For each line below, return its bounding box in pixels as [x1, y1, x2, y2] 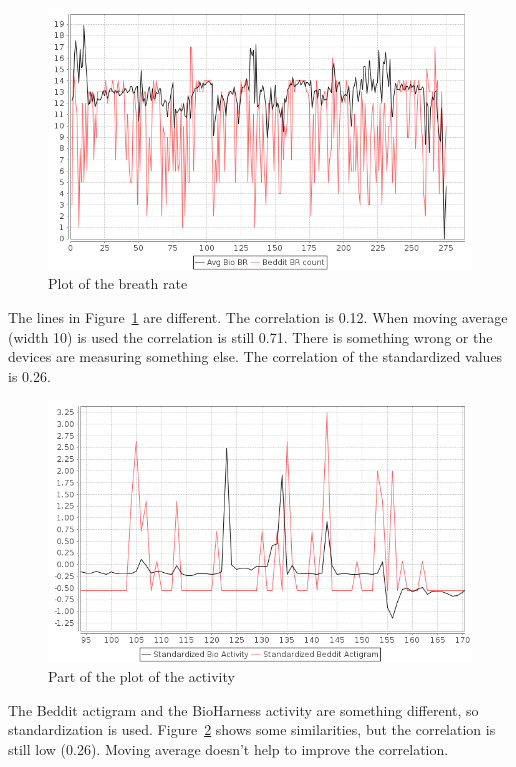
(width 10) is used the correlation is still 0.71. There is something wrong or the [8, 326, 493, 347]
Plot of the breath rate [48, 273, 188, 294]
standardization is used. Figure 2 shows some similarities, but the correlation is [8, 719, 496, 740]
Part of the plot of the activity [48, 665, 235, 686]
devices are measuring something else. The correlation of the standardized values [8, 346, 503, 367]
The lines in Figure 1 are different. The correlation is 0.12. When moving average [8, 307, 508, 328]
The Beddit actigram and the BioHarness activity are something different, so [8, 699, 479, 720]
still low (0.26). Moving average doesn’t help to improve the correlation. [8, 738, 449, 759]
